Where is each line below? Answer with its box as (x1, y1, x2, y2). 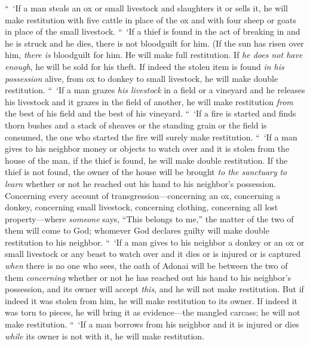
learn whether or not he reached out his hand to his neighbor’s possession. (5, 177, 277, 189)
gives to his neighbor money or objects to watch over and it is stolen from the (5, 142, 290, 155)
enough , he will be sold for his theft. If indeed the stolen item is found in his (5, 60, 284, 72)
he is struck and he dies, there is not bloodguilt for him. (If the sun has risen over (5, 36, 304, 49)
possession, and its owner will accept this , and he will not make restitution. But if (5, 283, 304, 295)
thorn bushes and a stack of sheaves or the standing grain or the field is (5, 118, 267, 131)
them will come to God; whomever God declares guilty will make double (5, 224, 269, 237)
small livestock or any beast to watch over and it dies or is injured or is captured (5, 247, 301, 260)
